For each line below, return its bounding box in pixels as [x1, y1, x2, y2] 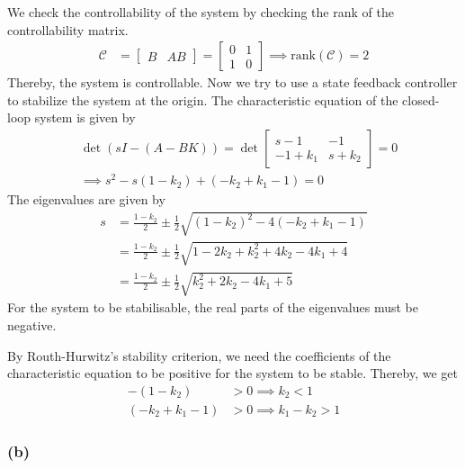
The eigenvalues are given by [7, 190, 165, 209]
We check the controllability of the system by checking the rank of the [7, 3, 394, 21]
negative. [7, 316, 57, 335]
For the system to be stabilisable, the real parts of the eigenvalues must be [7, 298, 418, 317]
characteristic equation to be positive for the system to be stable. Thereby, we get [7, 364, 458, 382]
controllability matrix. [7, 20, 129, 39]
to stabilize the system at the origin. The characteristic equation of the [7, 90, 398, 109]
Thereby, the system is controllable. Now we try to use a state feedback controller [7, 73, 458, 92]
